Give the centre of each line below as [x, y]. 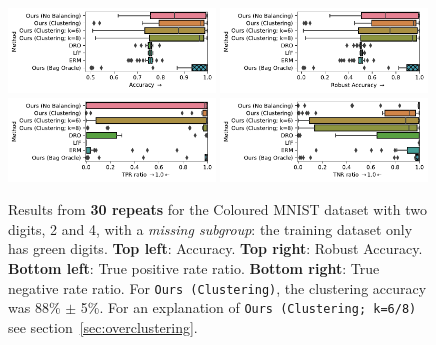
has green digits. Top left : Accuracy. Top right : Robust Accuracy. [215, 248]
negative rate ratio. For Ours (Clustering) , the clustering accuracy [217, 287]
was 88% [34, 307]
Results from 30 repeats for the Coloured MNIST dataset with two [217, 209]
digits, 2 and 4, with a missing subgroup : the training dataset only [210, 228]
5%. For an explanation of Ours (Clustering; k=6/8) [248, 307]
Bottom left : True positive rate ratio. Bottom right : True [194, 268]
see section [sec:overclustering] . [103, 326]
